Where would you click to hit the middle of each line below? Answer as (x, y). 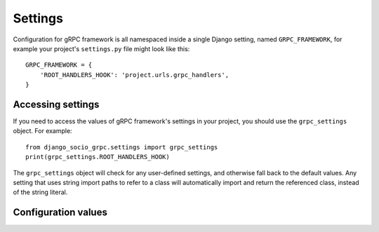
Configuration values (60, 213)
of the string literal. (40, 192)
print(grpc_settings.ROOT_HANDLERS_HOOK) (98, 157)
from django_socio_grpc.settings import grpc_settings (122, 147)
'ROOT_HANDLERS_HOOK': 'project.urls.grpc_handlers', (134, 75)
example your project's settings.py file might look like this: (101, 48)
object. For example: (43, 131)
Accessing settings (56, 104)
